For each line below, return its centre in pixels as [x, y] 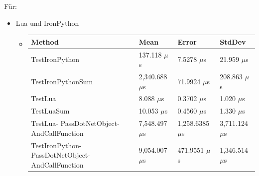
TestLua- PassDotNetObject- [75, 123]
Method [45, 41]
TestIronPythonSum [62, 81]
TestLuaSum [50, 111]
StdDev [233, 41]
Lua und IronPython [47, 23]
